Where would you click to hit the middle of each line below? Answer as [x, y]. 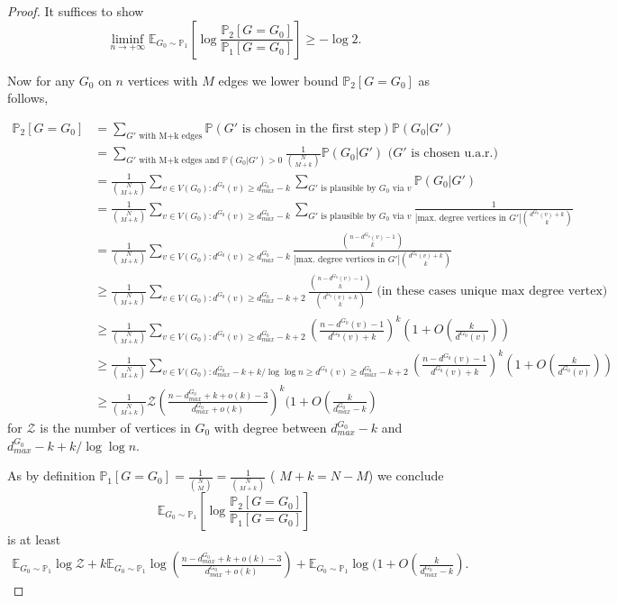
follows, [28, 98]
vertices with [163, 80]
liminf [127, 39]
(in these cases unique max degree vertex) [492, 292]
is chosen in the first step [311, 128]
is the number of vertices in [115, 428]
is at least [34, 539]
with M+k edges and [179, 160]
